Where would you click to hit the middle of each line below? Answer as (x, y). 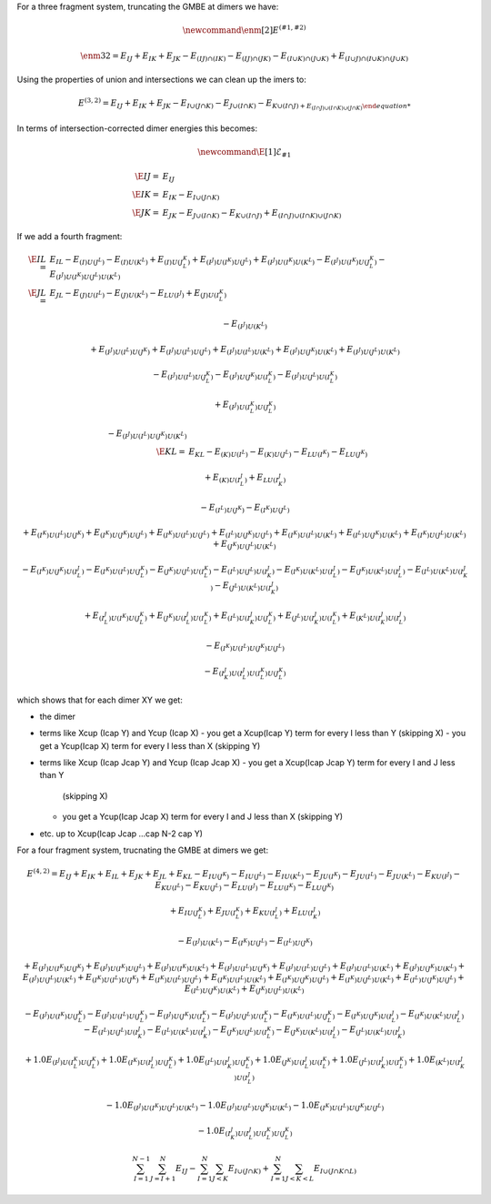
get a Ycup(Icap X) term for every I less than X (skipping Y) (150, 745)
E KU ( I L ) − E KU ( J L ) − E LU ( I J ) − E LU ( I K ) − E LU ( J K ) (245, 885)
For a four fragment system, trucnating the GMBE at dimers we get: (142, 850)
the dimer (58, 716)
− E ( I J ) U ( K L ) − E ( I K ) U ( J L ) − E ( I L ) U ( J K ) (245, 942)
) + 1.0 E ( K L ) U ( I (432, 1061)
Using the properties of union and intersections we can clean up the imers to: (161, 80)
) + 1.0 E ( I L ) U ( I (200, 1061)
